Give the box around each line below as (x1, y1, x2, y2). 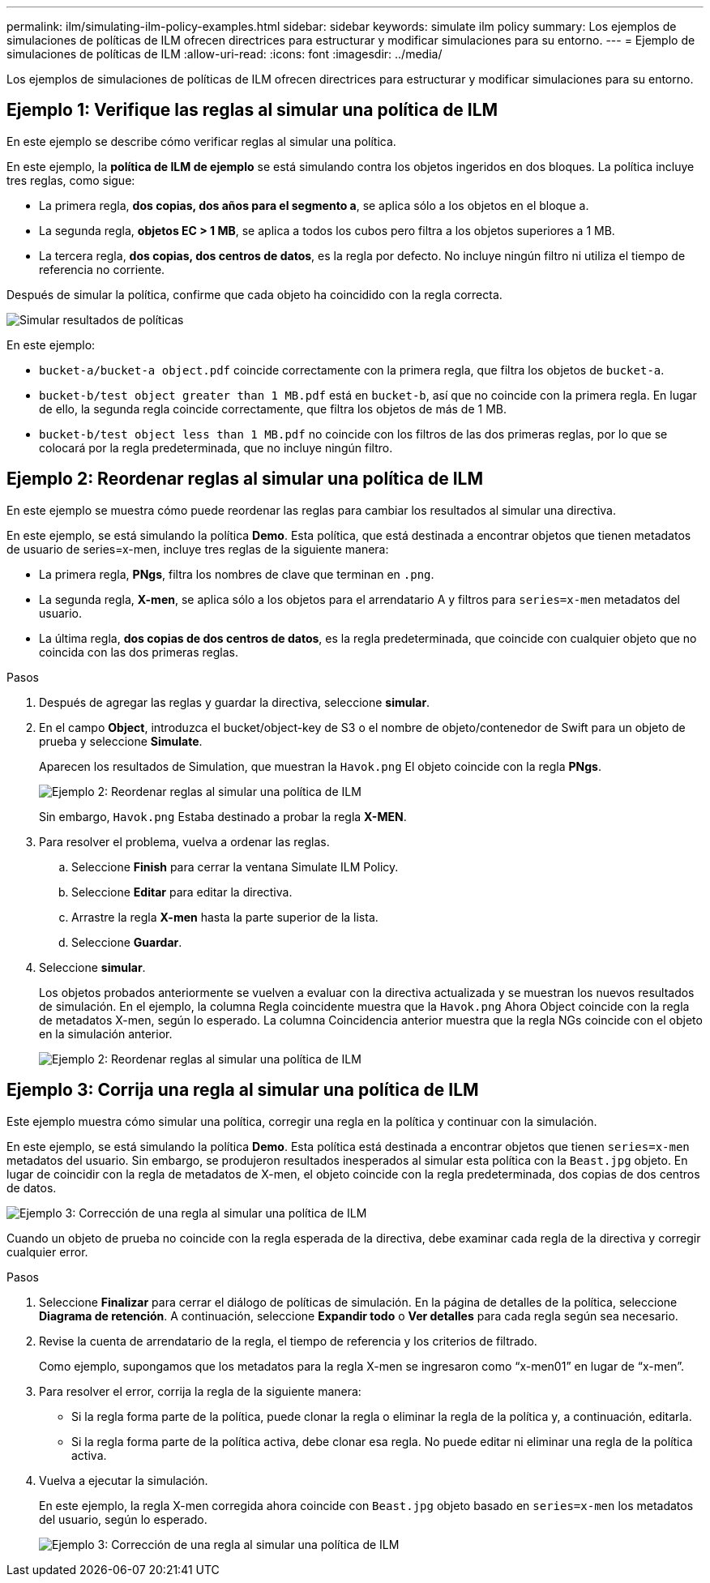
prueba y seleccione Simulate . (39, 734, 203, 748)
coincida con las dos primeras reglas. (39, 644, 239, 659)
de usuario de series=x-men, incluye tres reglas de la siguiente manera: (6, 541, 389, 556)
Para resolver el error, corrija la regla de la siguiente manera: (39, 1384, 361, 1398)
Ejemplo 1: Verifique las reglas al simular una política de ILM (6, 100, 498, 121)
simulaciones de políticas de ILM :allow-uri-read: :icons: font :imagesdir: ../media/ (6, 47, 443, 61)
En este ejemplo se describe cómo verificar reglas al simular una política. (6, 134, 396, 148)
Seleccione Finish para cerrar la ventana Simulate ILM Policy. (71, 859, 399, 874)
